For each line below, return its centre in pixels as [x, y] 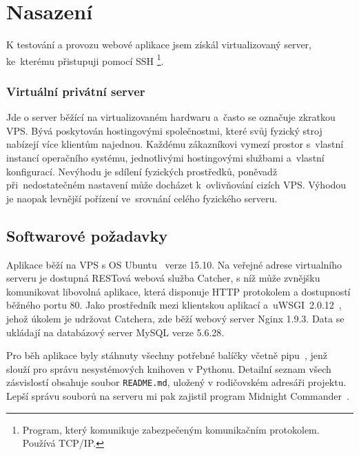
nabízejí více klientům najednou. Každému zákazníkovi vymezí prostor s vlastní [175, 144]
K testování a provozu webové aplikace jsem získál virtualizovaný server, [159, 45]
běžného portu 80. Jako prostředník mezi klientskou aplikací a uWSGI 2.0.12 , [174, 305]
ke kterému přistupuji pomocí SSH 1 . [85, 59]
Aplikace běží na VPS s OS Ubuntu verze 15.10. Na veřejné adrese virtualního [174, 264]
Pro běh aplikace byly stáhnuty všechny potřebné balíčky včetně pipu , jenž [167, 355]
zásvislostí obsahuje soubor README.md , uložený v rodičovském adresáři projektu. [176, 382]
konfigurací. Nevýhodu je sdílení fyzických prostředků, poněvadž [142, 171]
